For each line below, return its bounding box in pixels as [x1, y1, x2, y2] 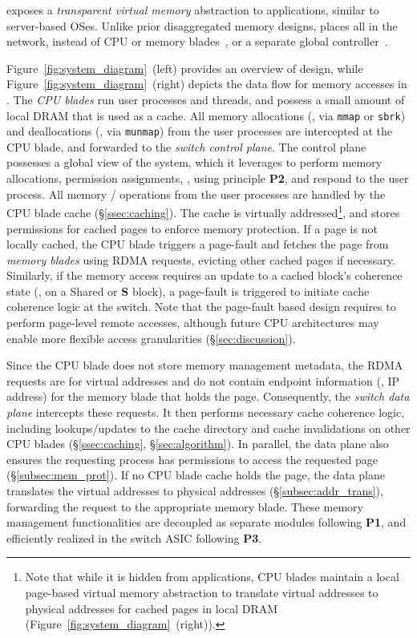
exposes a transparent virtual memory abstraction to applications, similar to [6, 2, 379, 18]
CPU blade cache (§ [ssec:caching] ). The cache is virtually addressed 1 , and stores [6, 202, 400, 220]
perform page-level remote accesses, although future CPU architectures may [6, 314, 379, 331]
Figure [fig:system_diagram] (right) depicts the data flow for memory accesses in [6, 75, 407, 92]
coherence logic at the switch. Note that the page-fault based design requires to [6, 298, 396, 315]
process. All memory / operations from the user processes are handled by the [6, 185, 386, 202]
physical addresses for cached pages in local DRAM [25, 600, 278, 616]
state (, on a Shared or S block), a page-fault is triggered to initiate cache [6, 282, 370, 299]
